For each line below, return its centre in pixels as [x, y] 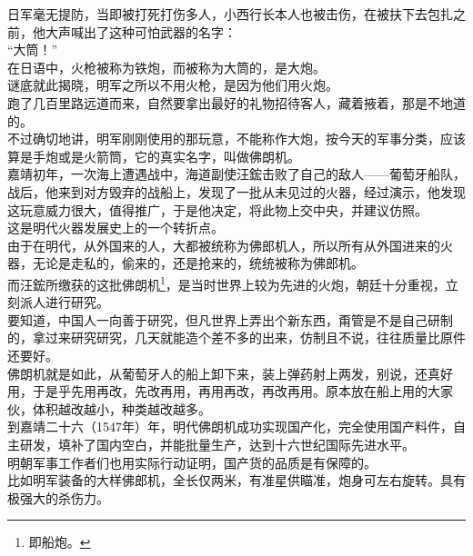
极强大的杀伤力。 [58, 497]
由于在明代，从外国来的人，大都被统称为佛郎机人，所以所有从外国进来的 [224, 245]
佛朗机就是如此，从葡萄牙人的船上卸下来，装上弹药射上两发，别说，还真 [224, 373]
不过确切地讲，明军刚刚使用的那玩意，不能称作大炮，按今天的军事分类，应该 [236, 139]
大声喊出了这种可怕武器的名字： [141, 31]
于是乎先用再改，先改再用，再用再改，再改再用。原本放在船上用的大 [236, 391]
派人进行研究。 [64, 302]
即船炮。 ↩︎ [60, 542]
